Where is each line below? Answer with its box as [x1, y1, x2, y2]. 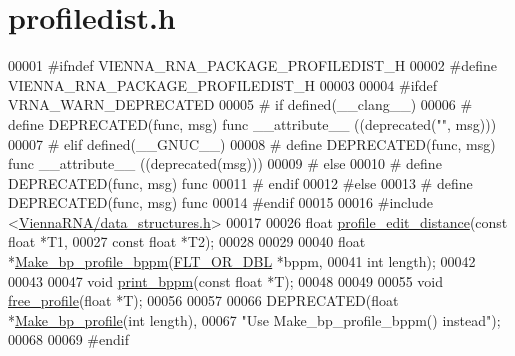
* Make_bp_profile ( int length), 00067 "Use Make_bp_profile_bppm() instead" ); [8, 309, 501, 330]
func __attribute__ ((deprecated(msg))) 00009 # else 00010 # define [8, 153, 442, 174]
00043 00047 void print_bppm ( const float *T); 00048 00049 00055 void [8, 270, 443, 291]
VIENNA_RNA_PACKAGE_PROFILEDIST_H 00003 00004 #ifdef [8, 74, 438, 95]
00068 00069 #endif [8, 329, 129, 350]
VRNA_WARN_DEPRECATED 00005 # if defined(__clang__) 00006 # [8, 94, 473, 115]
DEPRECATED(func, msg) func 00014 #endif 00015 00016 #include [8, 192, 433, 213]
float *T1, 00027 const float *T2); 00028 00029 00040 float [8, 231, 366, 252]
